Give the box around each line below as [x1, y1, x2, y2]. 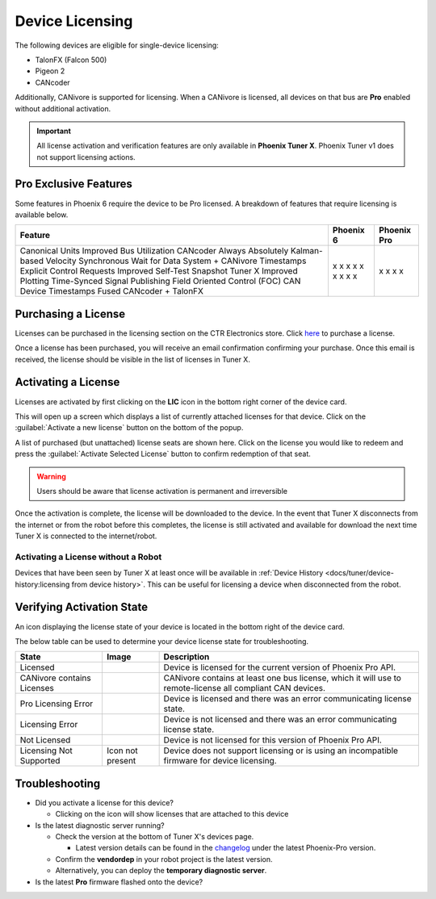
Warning [36, 471, 66, 481]
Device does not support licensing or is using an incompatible [163, 745, 399, 756]
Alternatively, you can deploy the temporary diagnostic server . [55, 866, 267, 876]
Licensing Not [19, 745, 73, 756]
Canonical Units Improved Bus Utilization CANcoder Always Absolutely [19, 245, 289, 257]
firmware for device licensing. [163, 755, 278, 767]
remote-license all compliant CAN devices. [163, 683, 326, 694]
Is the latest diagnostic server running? [35, 820, 165, 830]
